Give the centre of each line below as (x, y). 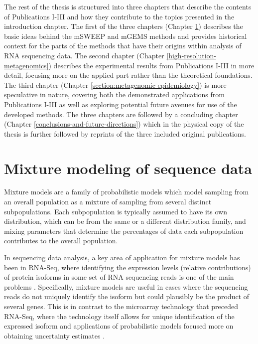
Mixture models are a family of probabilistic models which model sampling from (127, 192)
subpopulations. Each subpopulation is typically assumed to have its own (116, 211)
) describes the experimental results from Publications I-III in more (151, 65)
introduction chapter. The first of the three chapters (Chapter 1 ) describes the (124, 26)
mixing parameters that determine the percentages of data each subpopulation (124, 231)
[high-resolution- (191, 55)
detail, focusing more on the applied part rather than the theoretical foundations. (128, 75)
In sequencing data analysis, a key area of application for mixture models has (122, 257)
